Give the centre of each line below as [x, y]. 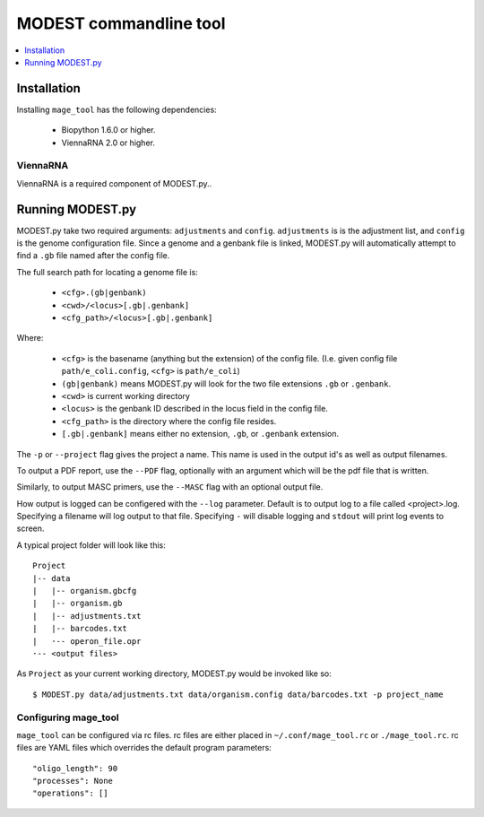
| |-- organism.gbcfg [85, 591]
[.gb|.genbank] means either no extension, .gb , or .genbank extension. [200, 434]
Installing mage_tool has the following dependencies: [117, 109]
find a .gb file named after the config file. [93, 256]
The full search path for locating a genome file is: [108, 272]
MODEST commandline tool [121, 23]
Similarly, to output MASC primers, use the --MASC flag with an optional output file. [170, 487]
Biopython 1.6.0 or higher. [108, 130]
